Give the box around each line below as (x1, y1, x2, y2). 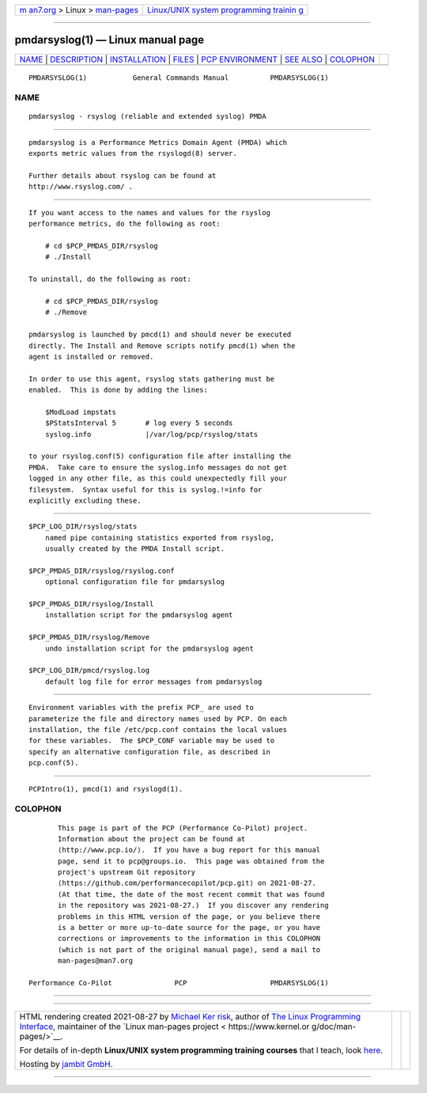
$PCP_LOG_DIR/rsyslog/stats (28, 522, 138, 531)
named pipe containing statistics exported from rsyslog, (44, 533, 275, 542)
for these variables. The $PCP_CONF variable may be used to (28, 736, 275, 746)
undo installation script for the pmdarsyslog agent (44, 643, 255, 653)
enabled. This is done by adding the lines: (28, 385, 209, 395)
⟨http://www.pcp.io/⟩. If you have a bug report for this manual (58, 845, 321, 855)
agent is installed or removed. (28, 352, 154, 361)
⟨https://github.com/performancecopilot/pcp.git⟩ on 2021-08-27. (58, 879, 316, 888)
